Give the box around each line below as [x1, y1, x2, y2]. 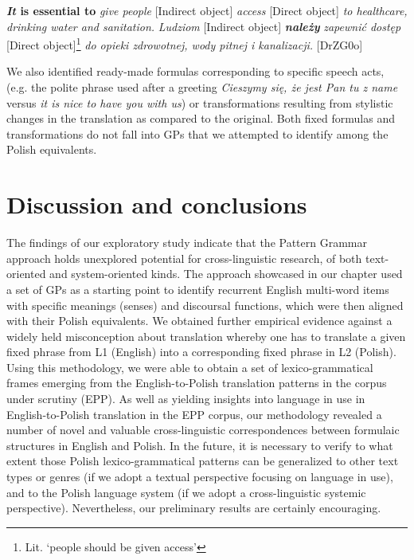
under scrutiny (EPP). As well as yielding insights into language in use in [6, 390, 365, 407]
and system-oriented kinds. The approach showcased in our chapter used [49, 265, 403, 282]
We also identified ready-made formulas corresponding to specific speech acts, [6, 63, 385, 80]
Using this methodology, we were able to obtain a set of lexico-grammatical [6, 358, 373, 375]
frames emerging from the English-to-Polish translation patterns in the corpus [6, 374, 387, 391]
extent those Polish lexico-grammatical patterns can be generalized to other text [6, 452, 399, 469]
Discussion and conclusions [6, 188, 307, 221]
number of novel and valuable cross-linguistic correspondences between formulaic [6, 421, 400, 438]
